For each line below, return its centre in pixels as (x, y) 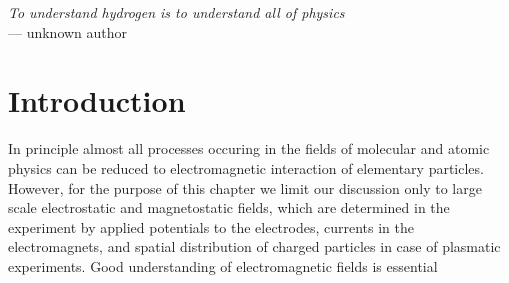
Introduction (97, 100)
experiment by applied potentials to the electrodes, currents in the (211, 226)
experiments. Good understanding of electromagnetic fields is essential (223, 265)
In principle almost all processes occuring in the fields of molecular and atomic (249, 148)
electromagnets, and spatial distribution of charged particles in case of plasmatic (254, 246)
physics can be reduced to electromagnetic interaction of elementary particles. (246, 167)
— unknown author (68, 31)
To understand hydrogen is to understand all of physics (176, 12)
